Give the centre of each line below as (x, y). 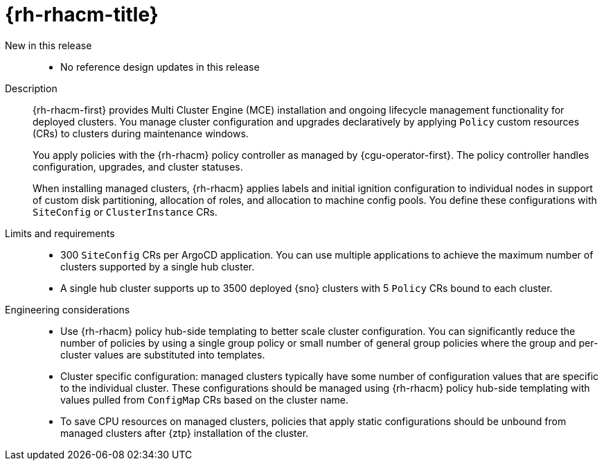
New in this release (48, 45)
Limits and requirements (60, 233)
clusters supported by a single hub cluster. (158, 266)
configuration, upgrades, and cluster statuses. (138, 166)
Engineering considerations (68, 309)
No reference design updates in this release (160, 67)
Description (31, 88)
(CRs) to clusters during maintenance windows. (141, 133)
